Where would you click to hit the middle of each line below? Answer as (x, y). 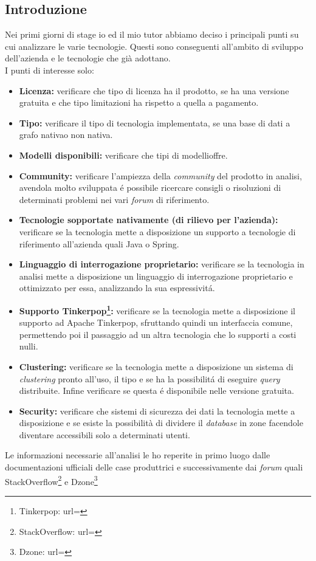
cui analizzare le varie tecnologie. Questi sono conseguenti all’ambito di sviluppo (154, 46)
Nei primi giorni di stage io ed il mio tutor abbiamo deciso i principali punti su (152, 34)
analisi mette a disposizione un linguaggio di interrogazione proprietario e (156, 276)
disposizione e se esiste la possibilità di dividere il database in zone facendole (161, 423)
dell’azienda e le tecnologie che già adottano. (88, 58)
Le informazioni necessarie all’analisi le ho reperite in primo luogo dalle (138, 455)
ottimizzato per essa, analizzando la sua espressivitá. (117, 288)
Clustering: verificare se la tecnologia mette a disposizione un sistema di (156, 366)
